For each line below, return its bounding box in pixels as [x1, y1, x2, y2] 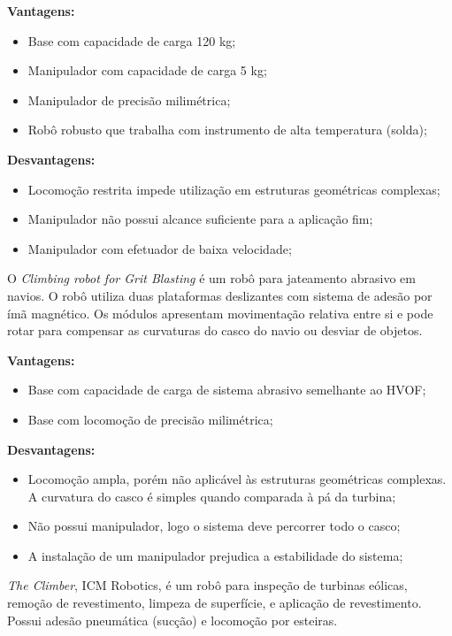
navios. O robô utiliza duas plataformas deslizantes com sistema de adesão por [7, 286, 433, 304]
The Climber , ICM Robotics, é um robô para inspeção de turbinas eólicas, [7, 576, 408, 594]
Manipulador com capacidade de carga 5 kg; [27, 61, 267, 80]
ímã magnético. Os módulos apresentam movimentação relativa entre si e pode [7, 303, 433, 322]
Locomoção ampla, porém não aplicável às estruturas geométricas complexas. [27, 470, 447, 488]
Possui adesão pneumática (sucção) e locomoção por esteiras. [7, 610, 338, 629]
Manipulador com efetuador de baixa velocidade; [27, 239, 292, 257]
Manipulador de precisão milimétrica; [27, 90, 231, 109]
